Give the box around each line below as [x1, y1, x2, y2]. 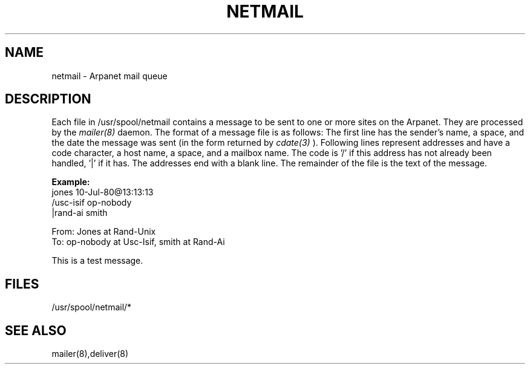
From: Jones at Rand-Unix [51, 226, 156, 237]
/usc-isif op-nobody [51, 197, 132, 208]
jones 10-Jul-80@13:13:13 [51, 187, 154, 198]
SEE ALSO [5, 322, 67, 338]
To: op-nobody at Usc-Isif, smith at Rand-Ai [51, 237, 225, 247]
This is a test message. [51, 255, 143, 266]
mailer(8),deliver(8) [51, 348, 129, 359]
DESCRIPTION [5, 91, 91, 107]
